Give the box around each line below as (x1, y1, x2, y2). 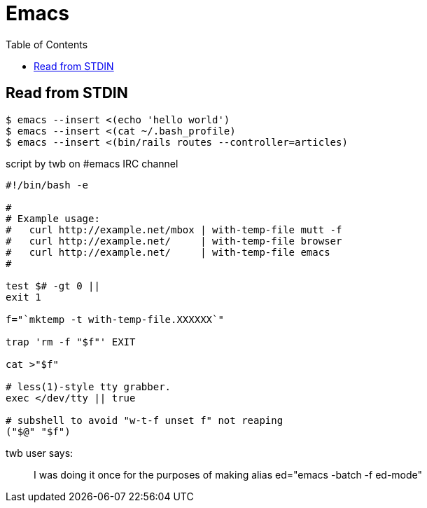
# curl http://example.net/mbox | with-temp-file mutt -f (6, 224, 342, 235)
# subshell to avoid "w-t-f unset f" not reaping (6, 414, 283, 426)
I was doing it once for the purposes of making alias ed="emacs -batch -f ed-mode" (34, 468, 423, 481)
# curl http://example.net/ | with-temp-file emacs (6, 246, 330, 258)
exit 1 (6, 291, 41, 303)
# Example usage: (6, 212, 100, 224)
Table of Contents (6, 38, 88, 50)
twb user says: (6, 446, 73, 459)
